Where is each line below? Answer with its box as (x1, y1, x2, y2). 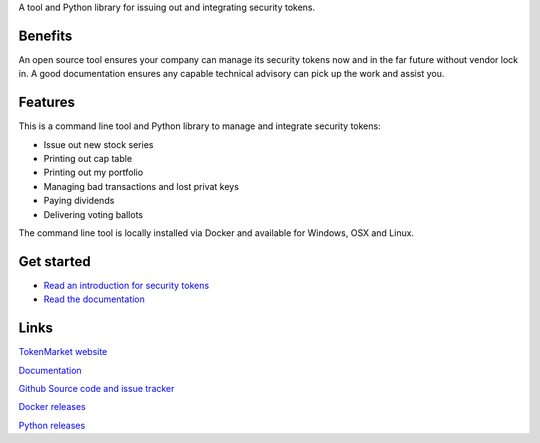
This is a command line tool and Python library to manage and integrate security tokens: (18, 120, 381, 132)
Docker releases (18, 401, 86, 413)
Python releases (18, 419, 86, 431)
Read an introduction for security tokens (43, 279, 210, 291)
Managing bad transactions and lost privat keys (43, 180, 240, 192)
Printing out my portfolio (43, 166, 144, 179)
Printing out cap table (43, 152, 133, 164)
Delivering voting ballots (43, 208, 144, 220)
